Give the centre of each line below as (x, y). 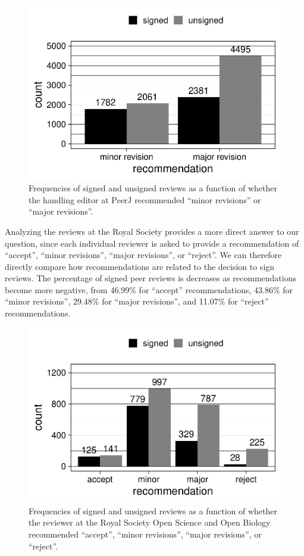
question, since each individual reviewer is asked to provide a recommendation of (152, 243)
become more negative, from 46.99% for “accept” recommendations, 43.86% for (149, 289)
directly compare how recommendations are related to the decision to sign (140, 266)
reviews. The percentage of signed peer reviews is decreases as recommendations (151, 278)
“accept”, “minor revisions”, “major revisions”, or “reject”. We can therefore (143, 255)
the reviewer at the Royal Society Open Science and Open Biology (150, 522)
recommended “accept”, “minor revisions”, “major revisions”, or (145, 534)
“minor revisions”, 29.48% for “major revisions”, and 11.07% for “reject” (137, 301)
